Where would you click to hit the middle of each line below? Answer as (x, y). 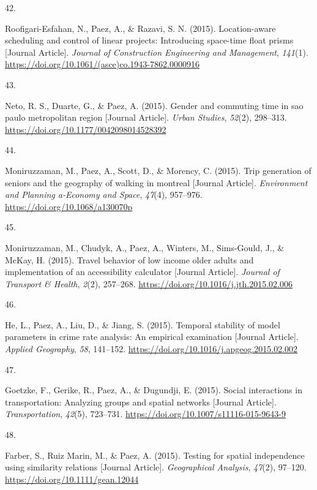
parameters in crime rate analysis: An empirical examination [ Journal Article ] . (152, 337)
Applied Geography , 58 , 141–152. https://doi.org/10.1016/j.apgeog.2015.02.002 (151, 349)
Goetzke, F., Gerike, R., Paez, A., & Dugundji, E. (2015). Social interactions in (154, 390)
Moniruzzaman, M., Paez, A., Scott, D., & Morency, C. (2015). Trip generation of (158, 170)
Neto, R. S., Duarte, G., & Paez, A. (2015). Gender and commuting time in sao (154, 105)
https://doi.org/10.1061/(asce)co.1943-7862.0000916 (102, 64)
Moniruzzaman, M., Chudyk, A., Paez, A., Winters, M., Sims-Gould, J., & (145, 247)
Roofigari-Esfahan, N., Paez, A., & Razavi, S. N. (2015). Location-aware (140, 28)
